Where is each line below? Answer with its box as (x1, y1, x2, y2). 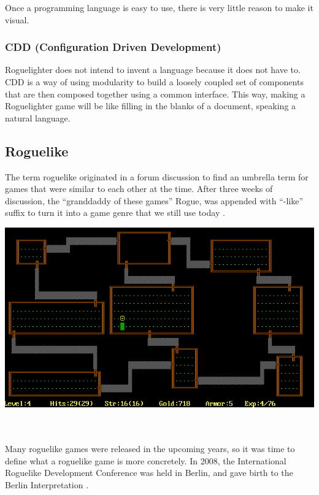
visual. (5, 13, 29, 26)
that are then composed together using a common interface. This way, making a (5, 87, 306, 100)
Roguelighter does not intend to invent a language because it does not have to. (5, 63, 301, 76)
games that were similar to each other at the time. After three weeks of (5, 182, 273, 195)
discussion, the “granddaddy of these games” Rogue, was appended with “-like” (5, 194, 304, 207)
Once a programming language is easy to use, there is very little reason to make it (5, 1, 313, 13)
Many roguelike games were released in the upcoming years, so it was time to (5, 442, 295, 455)
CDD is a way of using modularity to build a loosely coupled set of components (5, 75, 304, 88)
